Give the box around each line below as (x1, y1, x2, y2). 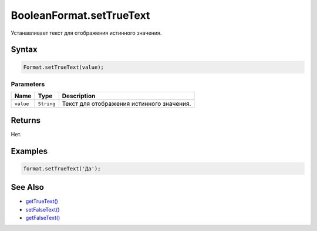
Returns (11, 115, 41, 125)
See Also (11, 182, 44, 192)
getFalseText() (25, 215, 60, 222)
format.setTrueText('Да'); (23, 165, 101, 172)
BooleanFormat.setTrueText (11, 9, 150, 22)
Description (62, 92, 96, 100)
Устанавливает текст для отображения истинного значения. (11, 29, 162, 36)
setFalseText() (25, 206, 60, 213)
